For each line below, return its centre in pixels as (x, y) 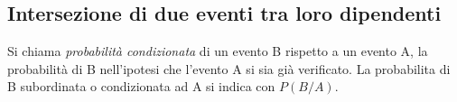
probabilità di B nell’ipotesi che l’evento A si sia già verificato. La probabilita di (229, 68)
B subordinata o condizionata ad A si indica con (141, 86)
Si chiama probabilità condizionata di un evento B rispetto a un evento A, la (218, 51)
